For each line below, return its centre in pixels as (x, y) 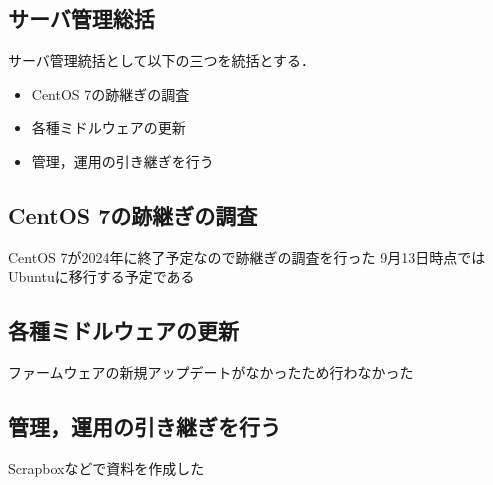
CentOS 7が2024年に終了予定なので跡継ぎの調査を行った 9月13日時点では (247, 256)
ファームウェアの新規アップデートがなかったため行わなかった (211, 372)
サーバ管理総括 (81, 18)
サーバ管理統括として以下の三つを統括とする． (162, 60)
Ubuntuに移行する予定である (101, 276)
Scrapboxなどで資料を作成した (106, 467)
